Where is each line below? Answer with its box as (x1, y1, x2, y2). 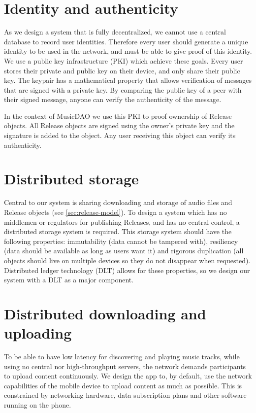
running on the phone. (4, 400, 71, 410)
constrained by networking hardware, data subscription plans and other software (4, 390, 247, 400)
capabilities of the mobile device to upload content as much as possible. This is (4, 380, 242, 390)
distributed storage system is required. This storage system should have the (4, 226, 232, 237)
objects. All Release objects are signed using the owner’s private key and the (4, 120, 235, 131)
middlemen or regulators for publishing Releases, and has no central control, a (4, 216, 240, 227)
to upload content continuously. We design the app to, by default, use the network (4, 371, 252, 381)
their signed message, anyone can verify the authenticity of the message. (4, 94, 222, 104)
